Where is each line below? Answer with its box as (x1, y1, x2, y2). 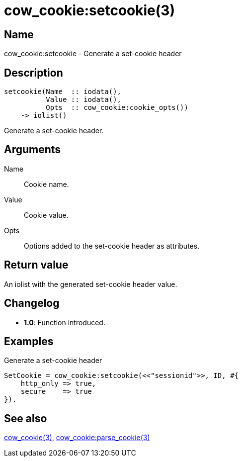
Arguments (4, 143, 61, 156)
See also (4, 412, 47, 425)
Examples (4, 335, 54, 348)
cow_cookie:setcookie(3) (4, 2, 175, 19)
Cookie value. (24, 210, 69, 219)
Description (4, 66, 63, 79)
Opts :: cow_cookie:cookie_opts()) (46, 103, 188, 112)
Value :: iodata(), (46, 95, 122, 104)
